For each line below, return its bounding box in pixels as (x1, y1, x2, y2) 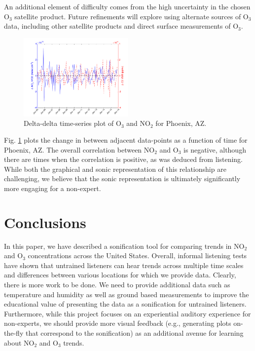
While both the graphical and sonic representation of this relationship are (4, 163, 226, 174)
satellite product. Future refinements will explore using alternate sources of (14, 11, 241, 21)
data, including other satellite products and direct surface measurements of (4, 21, 231, 31)
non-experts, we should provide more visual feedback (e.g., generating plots (4, 318, 231, 328)
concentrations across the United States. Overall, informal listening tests (28, 250, 247, 261)
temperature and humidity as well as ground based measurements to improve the (4, 289, 249, 299)
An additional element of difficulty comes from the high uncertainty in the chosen (4, 1, 251, 11)
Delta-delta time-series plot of (24, 118, 114, 128)
